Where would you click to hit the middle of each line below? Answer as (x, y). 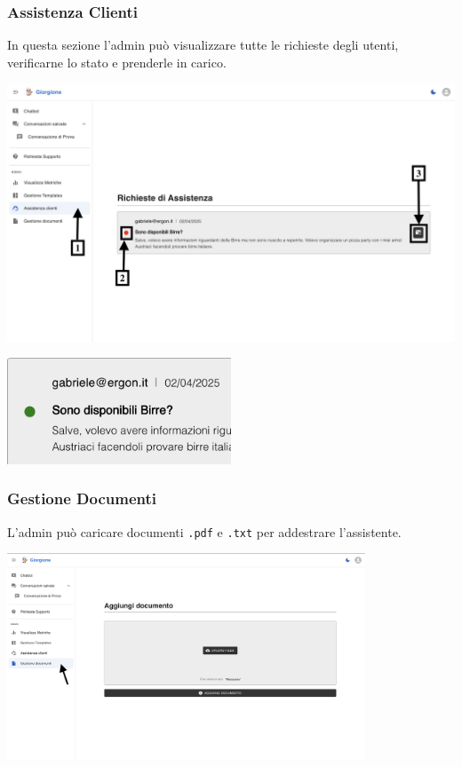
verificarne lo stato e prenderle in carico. (117, 62)
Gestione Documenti (82, 498)
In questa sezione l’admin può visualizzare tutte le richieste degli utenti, (203, 45)
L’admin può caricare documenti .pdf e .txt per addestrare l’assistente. (204, 531)
